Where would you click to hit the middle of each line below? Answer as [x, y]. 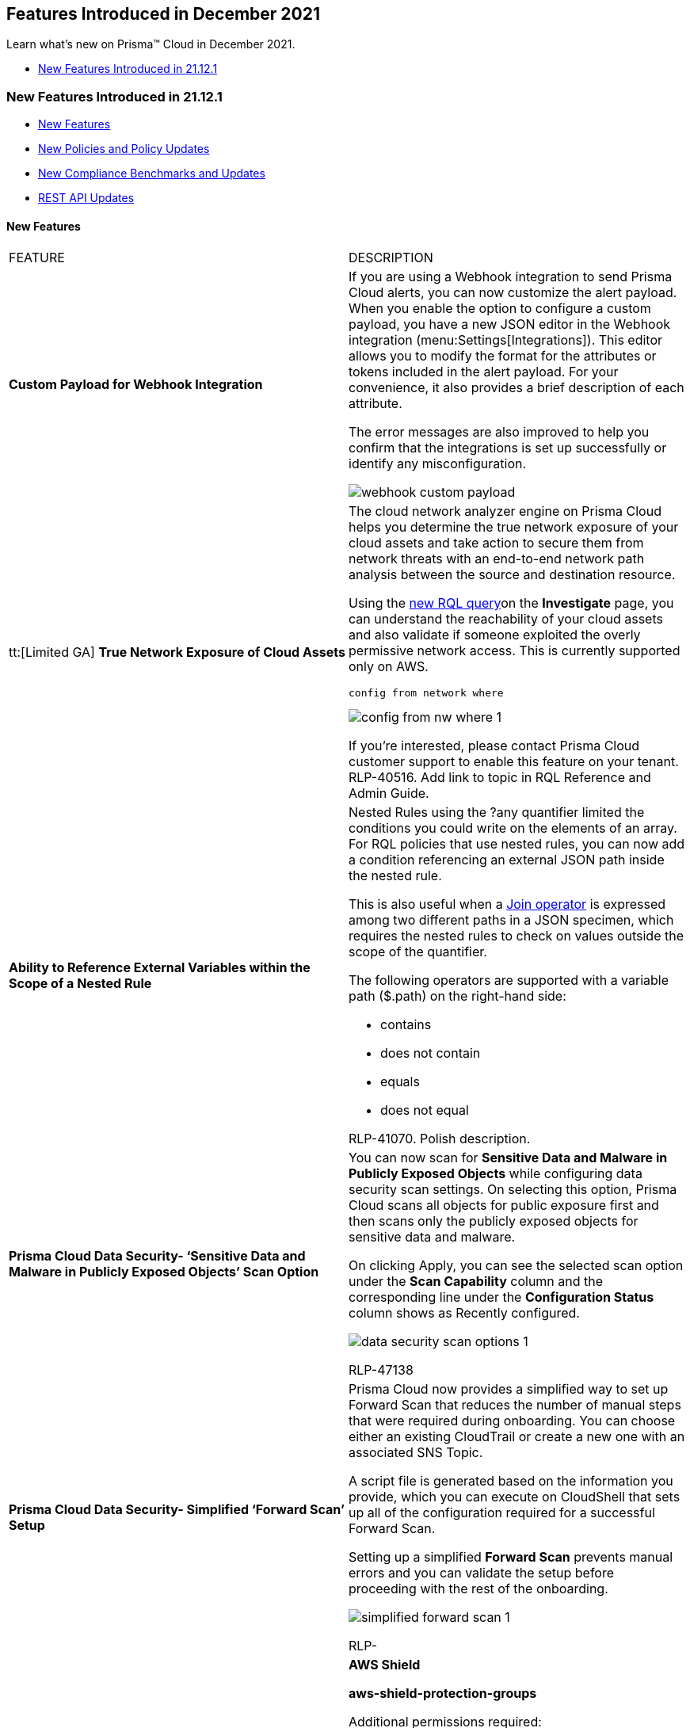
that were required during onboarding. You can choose [512, 1421]
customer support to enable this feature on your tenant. [514, 762]
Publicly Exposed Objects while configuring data [496, 1174]
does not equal [425, 1110]
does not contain [431, 1053]
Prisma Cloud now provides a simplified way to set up [509, 1389]
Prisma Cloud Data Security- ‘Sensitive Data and [157, 1256]
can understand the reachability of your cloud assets [506, 619]
